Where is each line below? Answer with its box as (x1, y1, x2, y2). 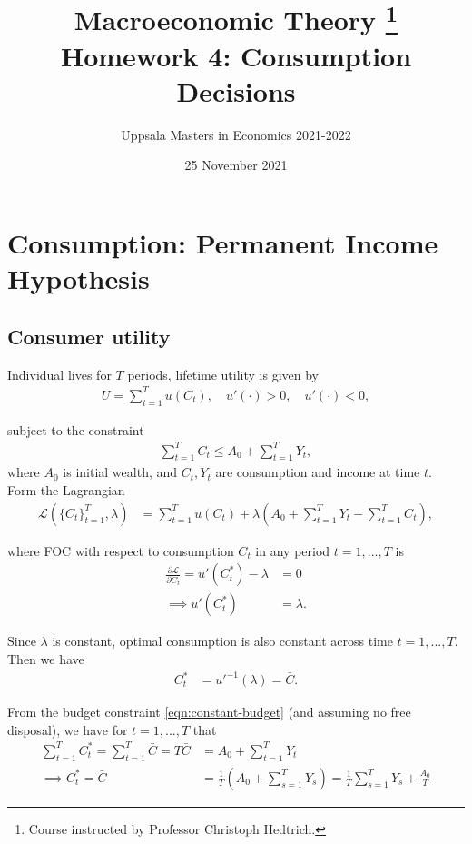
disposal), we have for (7, 720, 128, 739)
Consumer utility (7, 322, 171, 350)
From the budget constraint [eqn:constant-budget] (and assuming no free (7, 702, 411, 721)
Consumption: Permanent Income (7, 224, 438, 262)
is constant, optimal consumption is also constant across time (52, 631, 393, 650)
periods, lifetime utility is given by (127, 364, 319, 383)
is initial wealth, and (63, 462, 178, 482)
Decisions (176, 72, 296, 109)
